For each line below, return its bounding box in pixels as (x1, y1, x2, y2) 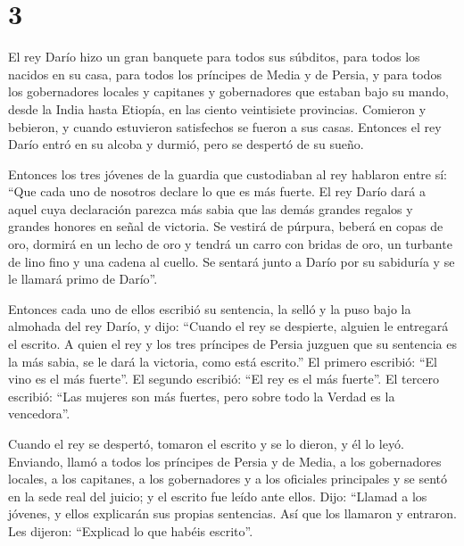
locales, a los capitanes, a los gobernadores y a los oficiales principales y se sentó (8, 469, 447, 488)
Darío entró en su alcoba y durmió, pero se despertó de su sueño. (8, 135, 364, 153)
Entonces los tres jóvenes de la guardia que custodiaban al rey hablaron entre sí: (8, 164, 448, 183)
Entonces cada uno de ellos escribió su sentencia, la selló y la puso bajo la (8, 299, 411, 318)
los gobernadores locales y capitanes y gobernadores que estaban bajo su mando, (8, 82, 449, 101)
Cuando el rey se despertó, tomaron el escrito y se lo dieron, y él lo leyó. (8, 434, 404, 452)
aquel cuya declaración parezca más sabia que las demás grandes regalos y (8, 199, 413, 218)
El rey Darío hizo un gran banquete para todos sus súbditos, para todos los (8, 47, 420, 66)
